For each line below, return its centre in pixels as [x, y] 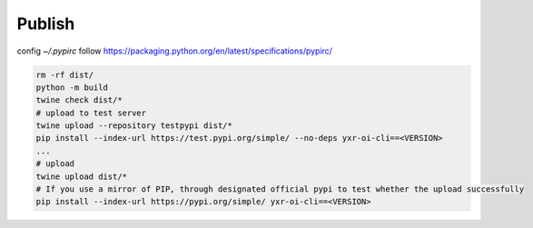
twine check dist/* [79, 100]
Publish [46, 24]
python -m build [72, 87]
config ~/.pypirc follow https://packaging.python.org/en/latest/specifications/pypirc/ [175, 51]
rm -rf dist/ [65, 74]
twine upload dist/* [81, 176]
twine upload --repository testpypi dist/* [134, 126]
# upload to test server [91, 113]
